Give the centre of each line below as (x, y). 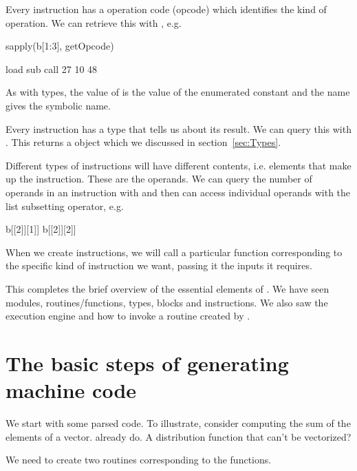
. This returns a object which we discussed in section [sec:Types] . (143, 142)
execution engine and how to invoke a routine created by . (128, 316)
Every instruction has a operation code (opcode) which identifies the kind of (166, 9)
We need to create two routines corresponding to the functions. (139, 460)
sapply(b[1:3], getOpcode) (60, 46)
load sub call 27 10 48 (52, 69)
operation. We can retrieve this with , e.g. (94, 22)
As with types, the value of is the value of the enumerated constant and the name (178, 92)
